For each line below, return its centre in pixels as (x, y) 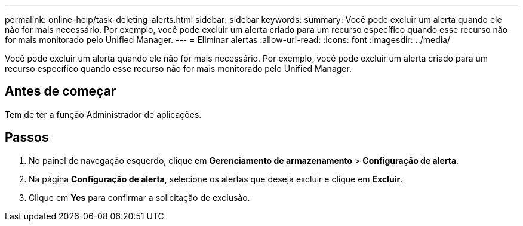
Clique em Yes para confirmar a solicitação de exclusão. (139, 197)
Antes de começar (61, 91)
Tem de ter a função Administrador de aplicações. (103, 114)
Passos (27, 138)
